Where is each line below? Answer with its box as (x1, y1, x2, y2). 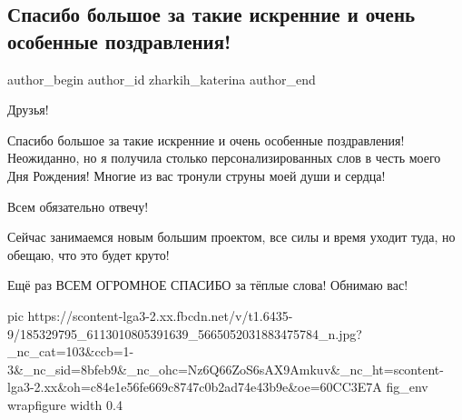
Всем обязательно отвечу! (7, 196, 149, 215)
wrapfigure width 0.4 (7, 395, 123, 414)
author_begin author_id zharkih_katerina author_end (7, 69, 316, 88)
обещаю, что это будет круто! (7, 245, 170, 264)
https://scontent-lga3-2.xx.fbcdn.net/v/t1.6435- (27, 305, 293, 325)
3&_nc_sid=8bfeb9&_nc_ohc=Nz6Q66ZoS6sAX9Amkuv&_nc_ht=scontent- (7, 359, 444, 378)
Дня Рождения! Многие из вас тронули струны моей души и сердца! (7, 165, 386, 185)
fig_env (386, 377, 428, 396)
